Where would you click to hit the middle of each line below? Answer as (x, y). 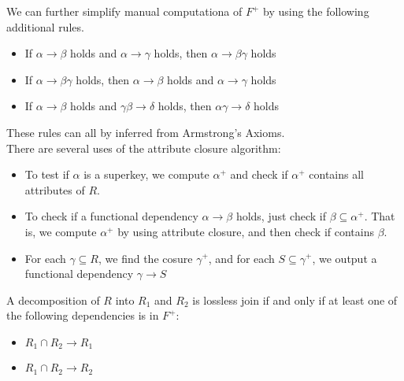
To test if (47, 174)
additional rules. (45, 26)
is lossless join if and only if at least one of (295, 300)
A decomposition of (53, 300)
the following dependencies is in (83, 315)
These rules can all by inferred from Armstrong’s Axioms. (146, 132)
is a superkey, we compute (146, 174)
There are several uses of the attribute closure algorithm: (144, 148)
